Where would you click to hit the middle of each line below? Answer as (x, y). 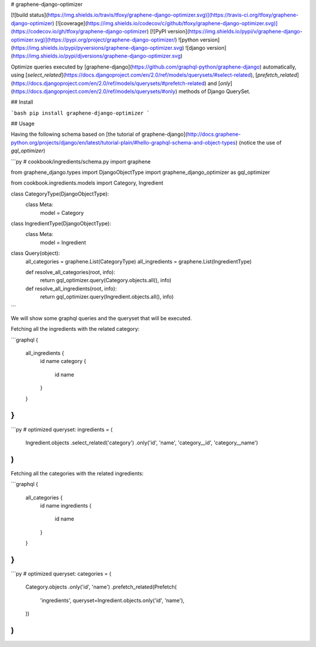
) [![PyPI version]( (168, 32)
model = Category (62, 213)
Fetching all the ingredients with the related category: (75, 329)
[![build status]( (29, 15)
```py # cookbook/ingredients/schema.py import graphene (81, 162)
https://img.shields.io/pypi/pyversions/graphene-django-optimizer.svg (97, 47)
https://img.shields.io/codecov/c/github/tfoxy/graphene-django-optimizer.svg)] (182, 23)
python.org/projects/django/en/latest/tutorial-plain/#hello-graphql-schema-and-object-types (123, 142)
